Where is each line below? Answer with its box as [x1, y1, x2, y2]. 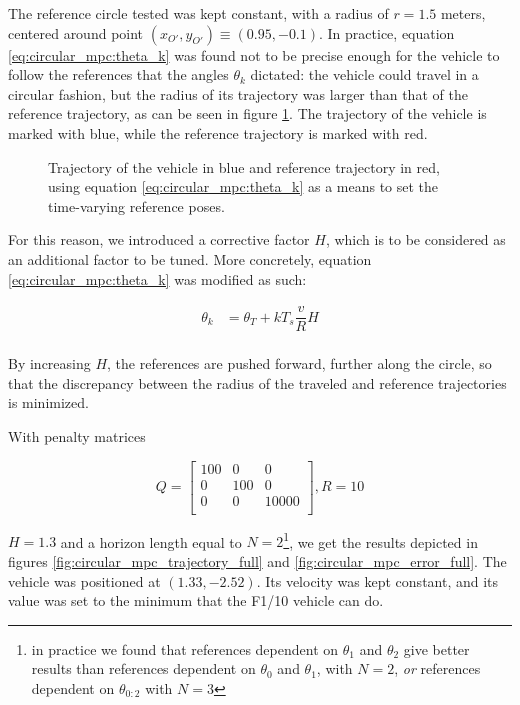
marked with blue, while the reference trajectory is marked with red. [8, 122, 428, 143]
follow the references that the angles [8, 64, 229, 85]
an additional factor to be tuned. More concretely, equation [8, 248, 372, 269]
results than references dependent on [31, 658, 256, 679]
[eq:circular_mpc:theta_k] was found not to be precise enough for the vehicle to [8, 44, 500, 65]
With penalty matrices [8, 426, 146, 447]
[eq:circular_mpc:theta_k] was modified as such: [8, 268, 307, 289]
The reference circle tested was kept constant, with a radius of [8, 3, 389, 23]
